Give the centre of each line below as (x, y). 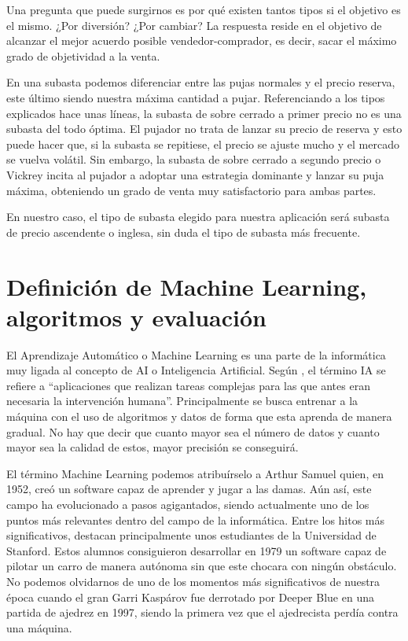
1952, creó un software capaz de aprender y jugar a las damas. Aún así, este (189, 489)
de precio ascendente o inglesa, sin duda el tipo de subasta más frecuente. (184, 232)
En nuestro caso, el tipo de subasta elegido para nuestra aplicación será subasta (198, 217)
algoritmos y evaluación (136, 317)
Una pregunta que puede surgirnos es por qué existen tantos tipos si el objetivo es (204, 9)
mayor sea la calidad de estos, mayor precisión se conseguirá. (153, 447)
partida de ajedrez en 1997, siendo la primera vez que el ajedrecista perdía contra (202, 612)
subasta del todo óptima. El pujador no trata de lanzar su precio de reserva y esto (204, 129)
